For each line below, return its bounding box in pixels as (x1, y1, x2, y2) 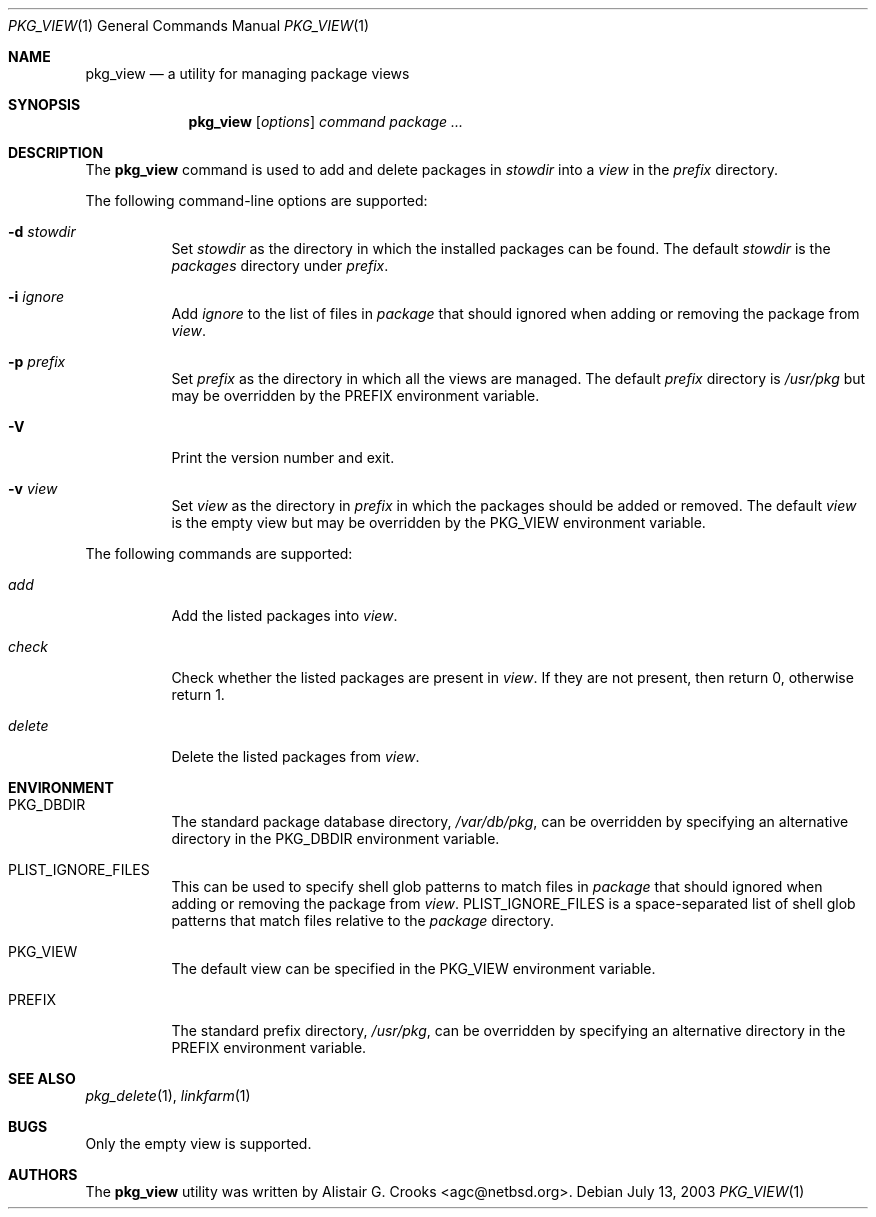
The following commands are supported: (85, 545, 353, 562)
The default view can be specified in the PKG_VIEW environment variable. (171, 960, 656, 977)
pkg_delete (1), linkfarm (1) (85, 1087, 251, 1104)
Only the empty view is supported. (85, 1135, 312, 1152)
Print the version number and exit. (171, 449, 395, 466)
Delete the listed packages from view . (171, 748, 420, 765)
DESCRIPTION (8, 144, 104, 161)
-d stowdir (8, 223, 76, 240)
